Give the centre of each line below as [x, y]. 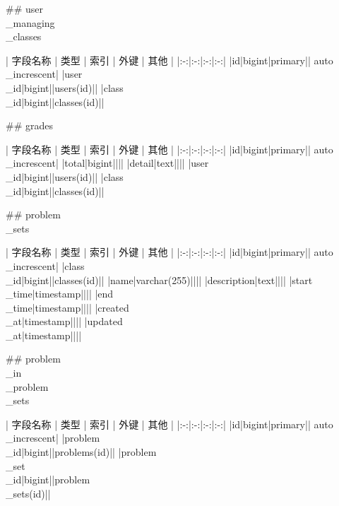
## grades [29, 125]
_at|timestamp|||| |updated [64, 321]
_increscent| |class [45, 265]
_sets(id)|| [28, 493]
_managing [30, 22]
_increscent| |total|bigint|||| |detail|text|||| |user [107, 163]
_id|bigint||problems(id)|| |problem [81, 452]
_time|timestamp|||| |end [60, 294]
